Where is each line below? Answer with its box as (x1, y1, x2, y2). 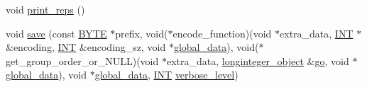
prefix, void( (115, 25, 168, 40)
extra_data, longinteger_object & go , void (166, 53, 349, 68)
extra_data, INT (280, 25, 354, 40)
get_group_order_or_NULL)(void (6, 53, 159, 68)
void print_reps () (6, 2, 85, 16)
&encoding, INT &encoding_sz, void (6, 40, 166, 54)
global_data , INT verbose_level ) (94, 67, 239, 82)
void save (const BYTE (6, 25, 107, 40)
